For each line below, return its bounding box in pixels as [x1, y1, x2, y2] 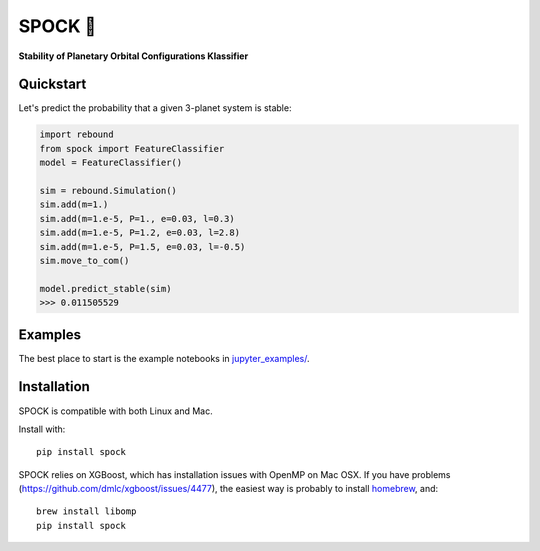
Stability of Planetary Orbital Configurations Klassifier [18, 50, 249, 62]
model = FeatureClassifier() [39, 157, 183, 169]
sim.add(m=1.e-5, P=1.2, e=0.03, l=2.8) [39, 227, 240, 239]
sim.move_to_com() [39, 255, 130, 266]
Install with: [18, 423, 66, 435]
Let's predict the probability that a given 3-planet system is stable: [18, 102, 292, 114]
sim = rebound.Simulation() [39, 185, 177, 196]
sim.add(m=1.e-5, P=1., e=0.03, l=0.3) [39, 213, 235, 224]
